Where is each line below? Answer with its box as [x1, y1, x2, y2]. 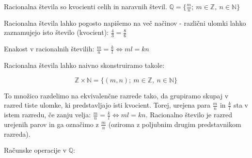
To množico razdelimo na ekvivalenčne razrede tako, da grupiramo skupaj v [4, 90, 229, 100]
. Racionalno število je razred [145, 110, 233, 120]
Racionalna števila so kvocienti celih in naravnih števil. [4, 1, 167, 11]
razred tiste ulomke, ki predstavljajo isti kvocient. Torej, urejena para [4, 100, 210, 110]
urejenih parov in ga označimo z [4, 119, 99, 129]
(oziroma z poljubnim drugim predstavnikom [108, 119, 241, 129]
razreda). [4, 128, 31, 139]
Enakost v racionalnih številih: [4, 44, 94, 54]
